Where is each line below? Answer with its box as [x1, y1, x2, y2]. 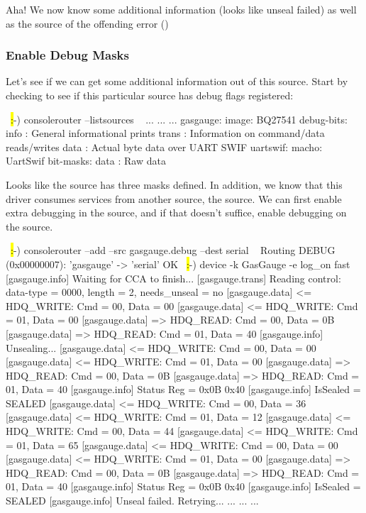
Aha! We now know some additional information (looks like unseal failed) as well [6, 2, 357, 16]
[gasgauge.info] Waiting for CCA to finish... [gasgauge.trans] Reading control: [6, 270, 341, 285]
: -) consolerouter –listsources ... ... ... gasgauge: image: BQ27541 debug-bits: [11, 111, 348, 126]
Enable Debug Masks [6, 46, 129, 64]
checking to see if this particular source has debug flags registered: [6, 88, 294, 102]
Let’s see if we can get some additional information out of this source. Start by [6, 74, 348, 89]
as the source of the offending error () [6, 16, 169, 31]
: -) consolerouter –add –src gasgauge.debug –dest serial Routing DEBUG [11, 243, 335, 258]
